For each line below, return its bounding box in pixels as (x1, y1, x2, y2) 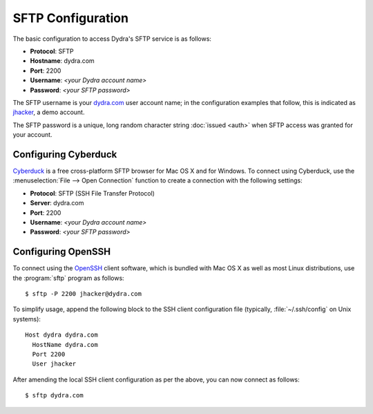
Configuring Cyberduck (12, 149, 117, 160)
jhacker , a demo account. (12, 108, 85, 117)
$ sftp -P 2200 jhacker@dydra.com (25, 290, 142, 297)
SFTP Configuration (12, 10, 129, 26)
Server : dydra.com (30, 199, 84, 207)
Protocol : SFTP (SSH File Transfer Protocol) (30, 189, 155, 197)
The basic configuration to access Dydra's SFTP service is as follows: (12, 35, 212, 43)
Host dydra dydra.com (25, 331, 98, 339)
